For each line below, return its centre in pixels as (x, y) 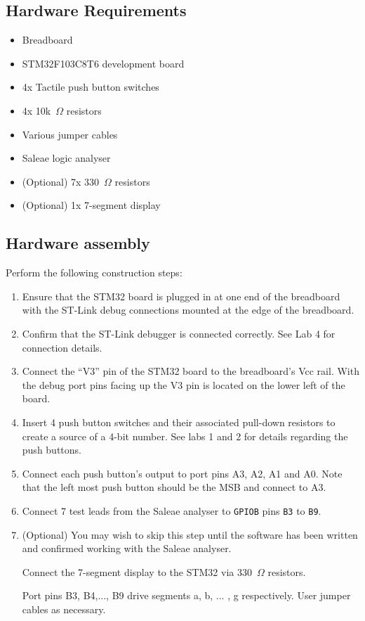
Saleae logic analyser (66, 158)
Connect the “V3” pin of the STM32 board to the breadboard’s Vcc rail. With (191, 371)
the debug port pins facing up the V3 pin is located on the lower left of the (184, 384)
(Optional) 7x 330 (61, 181)
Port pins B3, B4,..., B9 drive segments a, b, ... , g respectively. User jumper (186, 595)
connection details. (62, 347)
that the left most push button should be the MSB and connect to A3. (174, 487)
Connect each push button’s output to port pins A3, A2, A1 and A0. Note (182, 473)
